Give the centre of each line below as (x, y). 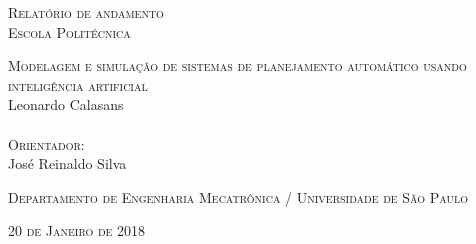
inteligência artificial (78, 84)
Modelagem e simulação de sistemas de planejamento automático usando (237, 65)
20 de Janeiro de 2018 (77, 230)
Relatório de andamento (86, 12)
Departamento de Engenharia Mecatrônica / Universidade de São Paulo (238, 196)
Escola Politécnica (69, 31)
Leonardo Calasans (66, 104)
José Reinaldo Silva (67, 163)
